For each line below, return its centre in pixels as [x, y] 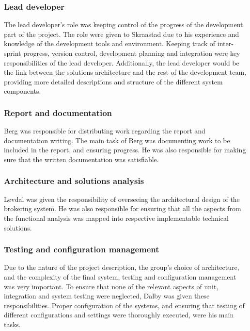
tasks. [12, 324]
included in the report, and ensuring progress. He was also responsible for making [125, 150]
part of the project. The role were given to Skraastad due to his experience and [122, 34]
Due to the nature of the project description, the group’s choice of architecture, [122, 267]
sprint [13, 53]
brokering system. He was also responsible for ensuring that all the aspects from [123, 208]
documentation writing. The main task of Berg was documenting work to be [117, 140]
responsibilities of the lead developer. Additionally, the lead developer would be [122, 62]
